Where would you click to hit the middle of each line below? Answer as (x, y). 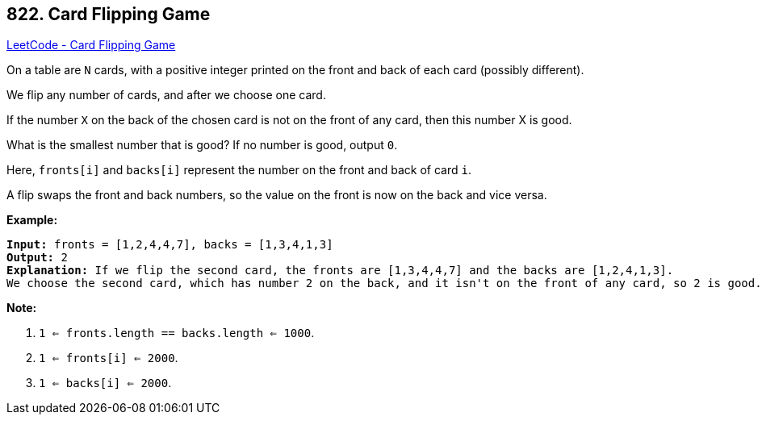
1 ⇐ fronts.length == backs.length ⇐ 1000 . (177, 333)
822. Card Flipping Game (109, 14)
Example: (32, 220)
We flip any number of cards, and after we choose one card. (166, 95)
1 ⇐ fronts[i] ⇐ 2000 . (109, 358)
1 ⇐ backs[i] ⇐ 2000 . (105, 383)
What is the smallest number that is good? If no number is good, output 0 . (202, 145)
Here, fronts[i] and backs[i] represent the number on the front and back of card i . (239, 170)
